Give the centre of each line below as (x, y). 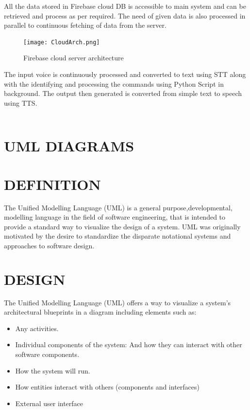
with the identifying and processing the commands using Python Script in (114, 84)
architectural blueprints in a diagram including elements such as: (100, 312)
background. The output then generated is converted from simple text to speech (123, 93)
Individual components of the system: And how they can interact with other (129, 345)
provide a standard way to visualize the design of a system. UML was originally (122, 226)
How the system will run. (53, 370)
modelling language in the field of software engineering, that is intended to (115, 217)
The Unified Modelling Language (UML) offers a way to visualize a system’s (117, 302)
